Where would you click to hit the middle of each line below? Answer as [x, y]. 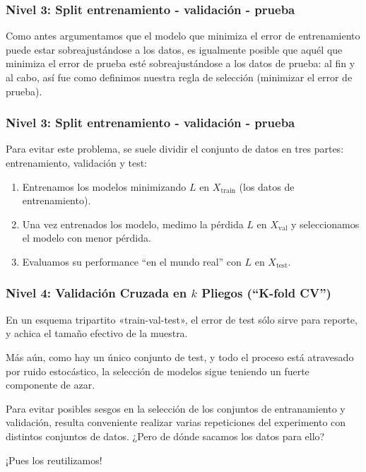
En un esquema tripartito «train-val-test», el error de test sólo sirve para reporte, [182, 319]
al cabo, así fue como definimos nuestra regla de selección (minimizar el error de [179, 77]
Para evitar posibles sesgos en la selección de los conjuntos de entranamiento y [176, 408]
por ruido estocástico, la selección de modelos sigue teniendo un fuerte [158, 371]
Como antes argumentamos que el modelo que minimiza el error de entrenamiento [183, 36]
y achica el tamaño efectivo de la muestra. [97, 333]
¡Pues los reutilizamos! [54, 460]
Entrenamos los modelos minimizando [104, 186]
